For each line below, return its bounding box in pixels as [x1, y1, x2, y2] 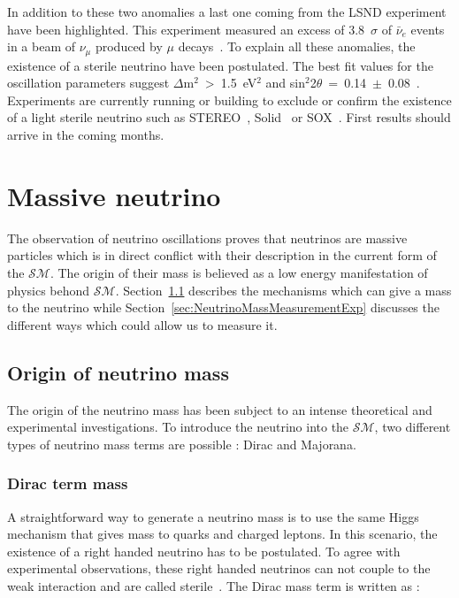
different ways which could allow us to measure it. [7, 315, 278, 333]
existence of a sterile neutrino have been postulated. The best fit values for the [7, 56, 433, 74]
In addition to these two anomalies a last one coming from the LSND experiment [7, 3, 447, 20]
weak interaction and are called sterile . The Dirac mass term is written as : [7, 576, 420, 594]
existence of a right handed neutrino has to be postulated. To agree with [7, 541, 401, 560]
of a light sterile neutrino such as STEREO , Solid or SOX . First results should [7, 108, 451, 126]
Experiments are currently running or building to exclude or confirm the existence [7, 90, 452, 109]
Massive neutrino [7, 177, 221, 213]
